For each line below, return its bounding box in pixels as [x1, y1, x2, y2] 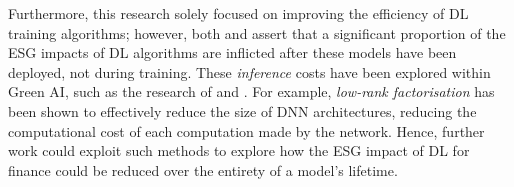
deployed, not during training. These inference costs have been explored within [8, 61, 491, 82]
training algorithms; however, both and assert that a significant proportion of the [8, 22, 506, 43]
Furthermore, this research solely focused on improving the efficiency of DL [8, 3, 469, 23]
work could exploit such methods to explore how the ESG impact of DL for [8, 140, 470, 161]
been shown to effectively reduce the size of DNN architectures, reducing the [8, 100, 477, 121]
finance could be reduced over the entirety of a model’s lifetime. [8, 159, 398, 180]
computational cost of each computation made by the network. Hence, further [8, 120, 485, 141]
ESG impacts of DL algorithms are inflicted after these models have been [8, 42, 457, 63]
